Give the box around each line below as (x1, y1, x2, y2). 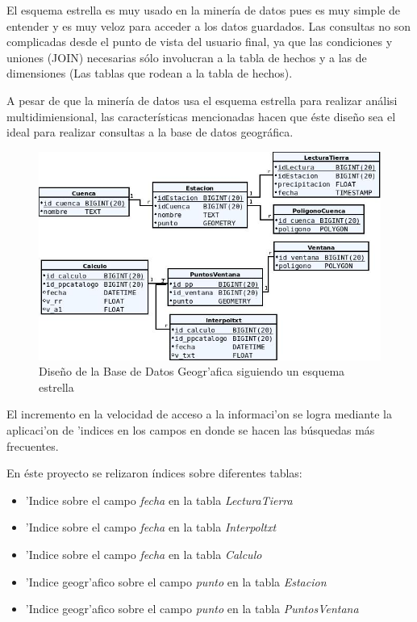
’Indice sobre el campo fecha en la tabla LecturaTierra (25, 491, 293, 508)
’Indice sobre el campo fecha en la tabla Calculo (25, 546, 262, 562)
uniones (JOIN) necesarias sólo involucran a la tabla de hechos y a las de (6, 48, 367, 65)
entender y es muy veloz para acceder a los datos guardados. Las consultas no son (6, 17, 411, 34)
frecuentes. (6, 437, 59, 454)
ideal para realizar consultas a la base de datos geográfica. (6, 124, 294, 141)
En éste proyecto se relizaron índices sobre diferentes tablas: (6, 464, 302, 481)
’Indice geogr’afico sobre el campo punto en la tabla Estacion (25, 573, 327, 590)
